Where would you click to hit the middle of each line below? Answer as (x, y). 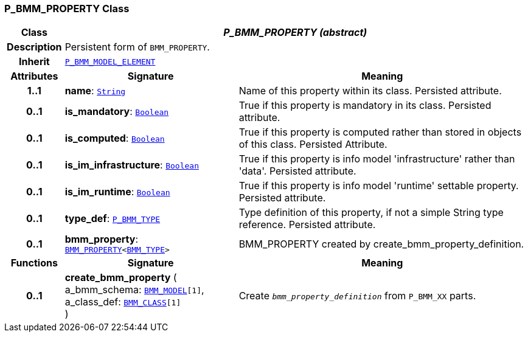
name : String (95, 91)
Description (34, 47)
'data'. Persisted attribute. (297, 171)
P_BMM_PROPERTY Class (67, 9)
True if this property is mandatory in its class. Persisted (365, 106)
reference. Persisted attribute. (307, 225)
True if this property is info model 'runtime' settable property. (379, 186)
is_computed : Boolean (115, 138)
